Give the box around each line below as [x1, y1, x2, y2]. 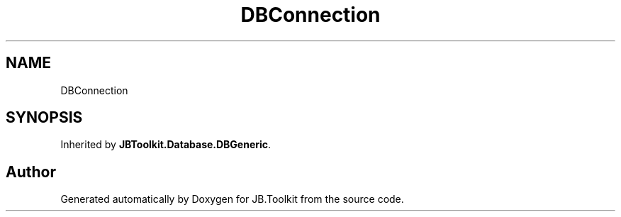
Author [6, 162, 56, 181]
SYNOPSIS [6, 108, 83, 127]
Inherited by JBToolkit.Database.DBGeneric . [60, 138, 272, 151]
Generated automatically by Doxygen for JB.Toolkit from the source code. [60, 193, 404, 206]
